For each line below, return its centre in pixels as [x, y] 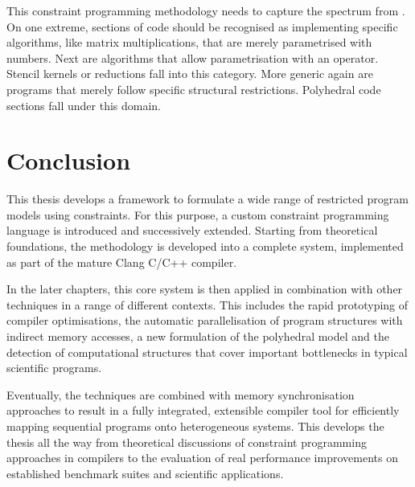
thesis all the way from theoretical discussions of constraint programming [187, 442]
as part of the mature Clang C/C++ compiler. [122, 262]
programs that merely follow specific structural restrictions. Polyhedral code [194, 89]
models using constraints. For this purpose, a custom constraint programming [198, 214]
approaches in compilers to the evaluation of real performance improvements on [202, 458]
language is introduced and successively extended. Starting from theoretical [192, 230]
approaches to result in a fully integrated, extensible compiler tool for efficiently [203, 410]
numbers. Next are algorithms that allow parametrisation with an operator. [193, 57]
